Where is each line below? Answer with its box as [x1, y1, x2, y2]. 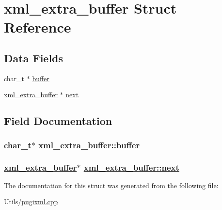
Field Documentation [4, 113, 112, 128]
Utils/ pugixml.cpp [4, 196, 58, 207]
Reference [4, 17, 71, 37]
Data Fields [4, 50, 63, 65]
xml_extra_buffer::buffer [38, 139, 140, 151]
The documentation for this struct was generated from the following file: [4, 180, 219, 190]
